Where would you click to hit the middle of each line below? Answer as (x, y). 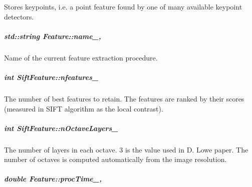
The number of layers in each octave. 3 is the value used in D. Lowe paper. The (126, 149)
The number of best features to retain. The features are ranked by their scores (124, 98)
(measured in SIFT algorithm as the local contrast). (84, 108)
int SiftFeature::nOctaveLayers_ (61, 128)
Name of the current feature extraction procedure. (81, 57)
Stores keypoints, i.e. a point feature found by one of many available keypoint (123, 6)
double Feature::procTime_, (53, 179)
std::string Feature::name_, (53, 36)
